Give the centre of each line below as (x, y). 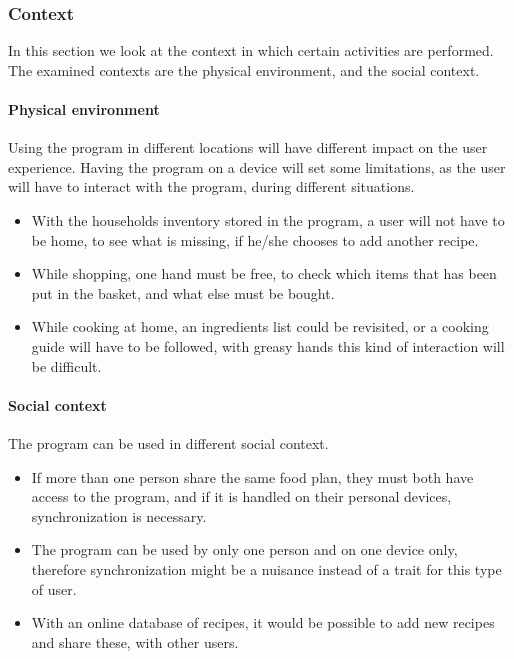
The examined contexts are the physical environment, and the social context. (244, 69)
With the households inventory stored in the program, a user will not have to (268, 219)
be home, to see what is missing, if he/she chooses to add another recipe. (255, 239)
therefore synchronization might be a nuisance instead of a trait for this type (266, 568)
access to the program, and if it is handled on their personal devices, (241, 496)
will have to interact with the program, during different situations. (211, 186)
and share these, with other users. (135, 641)
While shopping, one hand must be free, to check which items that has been (264, 273)
